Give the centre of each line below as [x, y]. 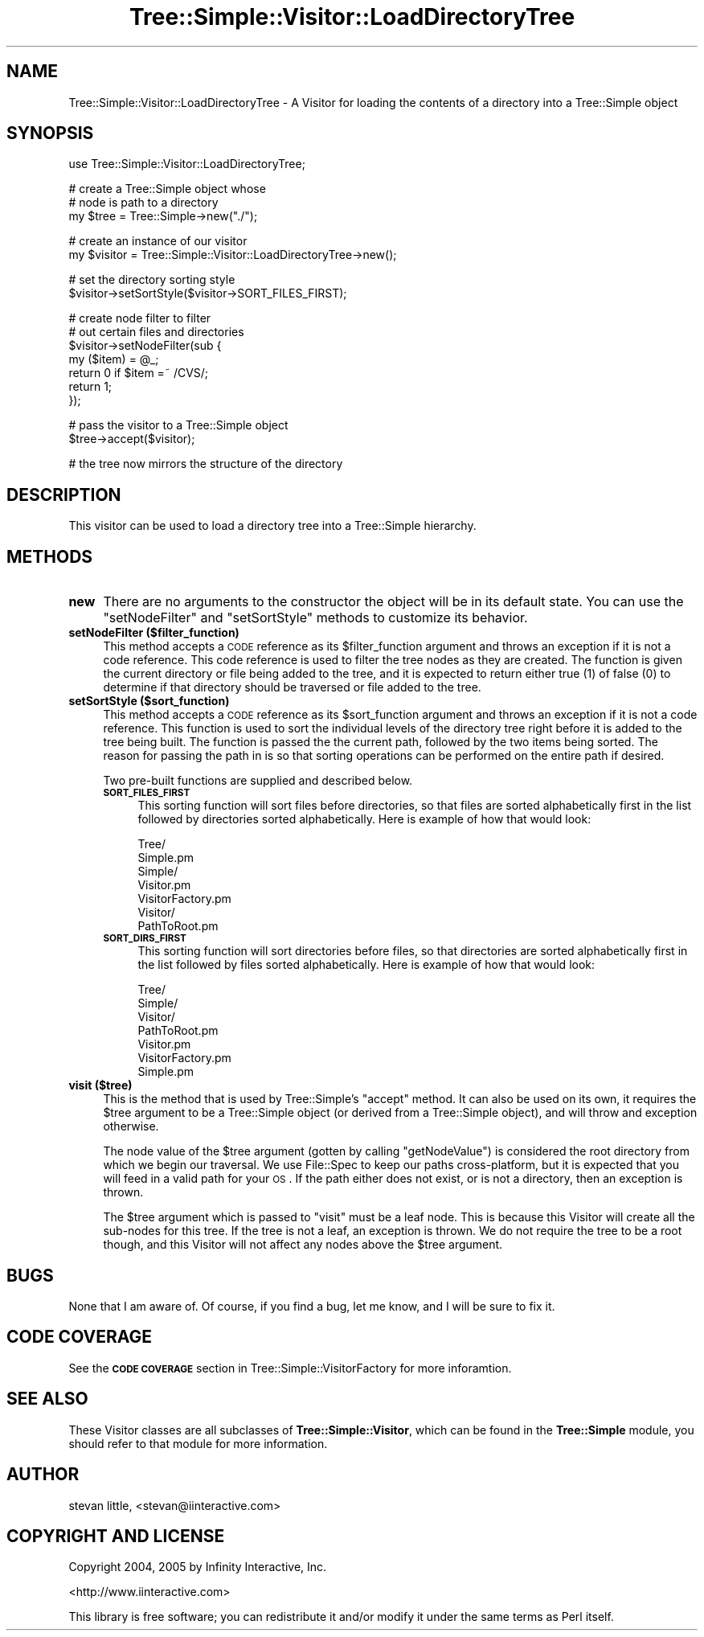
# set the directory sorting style [152, 280]
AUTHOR [43, 1475]
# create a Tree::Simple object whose [167, 189]
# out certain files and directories [156, 332]
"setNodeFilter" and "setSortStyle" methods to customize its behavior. [315, 618]
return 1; [90, 387]
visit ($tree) [100, 1085]
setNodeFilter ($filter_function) [154, 633]
